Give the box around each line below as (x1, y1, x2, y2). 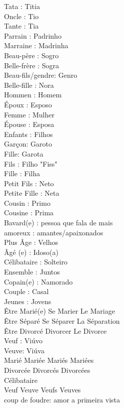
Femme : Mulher (4, 109, 54, 119)
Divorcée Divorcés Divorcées (4, 364, 90, 375)
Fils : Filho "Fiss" (4, 158, 57, 169)
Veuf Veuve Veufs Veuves (4, 384, 81, 395)
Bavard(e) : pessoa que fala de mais (4, 217, 113, 228)
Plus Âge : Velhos (4, 237, 58, 247)
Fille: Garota (4, 148, 43, 159)
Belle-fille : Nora (4, 79, 54, 90)
